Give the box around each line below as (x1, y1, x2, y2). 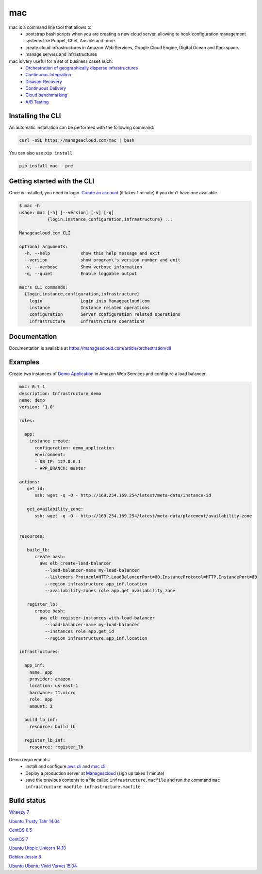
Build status (9, 797, 46, 805)
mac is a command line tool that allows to (9, 24, 92, 30)
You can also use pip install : (9, 150, 74, 155)
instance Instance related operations (29, 305, 150, 310)
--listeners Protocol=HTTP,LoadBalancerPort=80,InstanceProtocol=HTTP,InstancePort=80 (44, 574, 257, 580)
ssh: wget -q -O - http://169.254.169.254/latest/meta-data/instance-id (34, 493, 211, 498)
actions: (19, 479, 40, 484)
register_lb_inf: (24, 737, 65, 743)
